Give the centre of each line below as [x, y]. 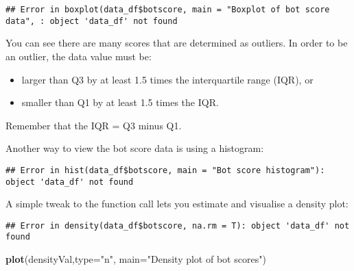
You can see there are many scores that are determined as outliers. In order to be [177, 43]
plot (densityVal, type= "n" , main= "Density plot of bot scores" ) [136, 259]
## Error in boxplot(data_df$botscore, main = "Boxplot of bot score [168, 10]
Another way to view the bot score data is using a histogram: [135, 148]
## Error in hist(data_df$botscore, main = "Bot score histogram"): [165, 170]
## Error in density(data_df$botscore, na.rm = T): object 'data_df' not [178, 225]
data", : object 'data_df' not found [92, 21]
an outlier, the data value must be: [79, 56]
